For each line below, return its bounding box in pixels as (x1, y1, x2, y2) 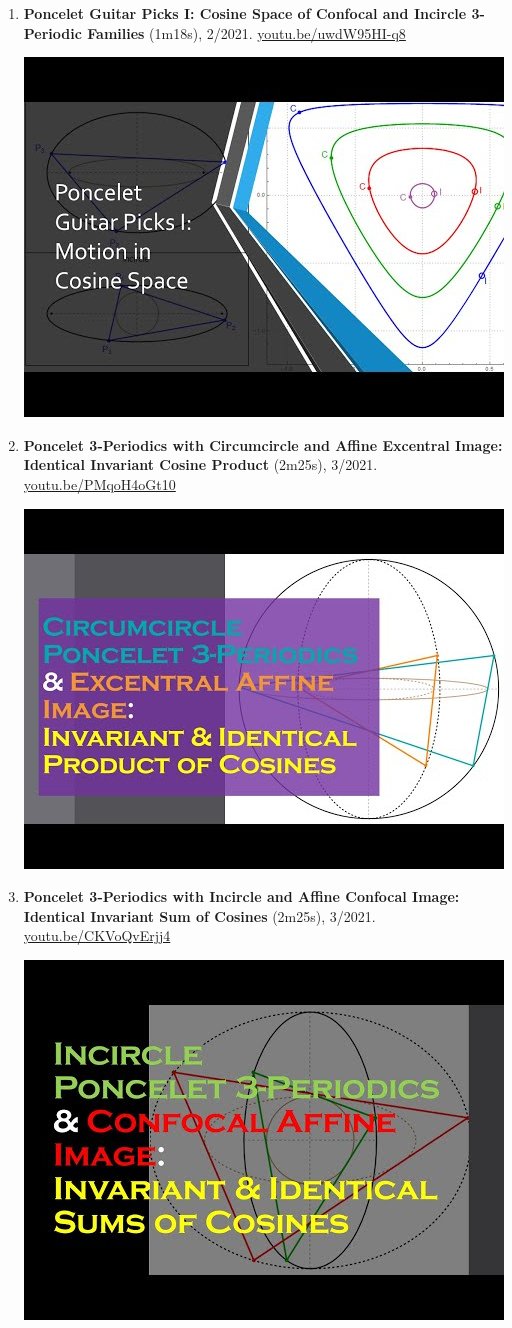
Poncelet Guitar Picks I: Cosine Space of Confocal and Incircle (23, 3, 467, 23)
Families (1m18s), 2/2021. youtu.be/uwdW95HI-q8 (87, 22, 406, 43)
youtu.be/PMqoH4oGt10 (23, 473, 176, 494)
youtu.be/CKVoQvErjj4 (23, 925, 171, 946)
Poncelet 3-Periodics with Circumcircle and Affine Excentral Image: (23, 434, 503, 455)
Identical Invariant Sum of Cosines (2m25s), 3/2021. (23, 905, 376, 926)
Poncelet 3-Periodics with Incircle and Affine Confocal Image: (23, 886, 460, 907)
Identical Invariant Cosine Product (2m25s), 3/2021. (23, 454, 378, 475)
